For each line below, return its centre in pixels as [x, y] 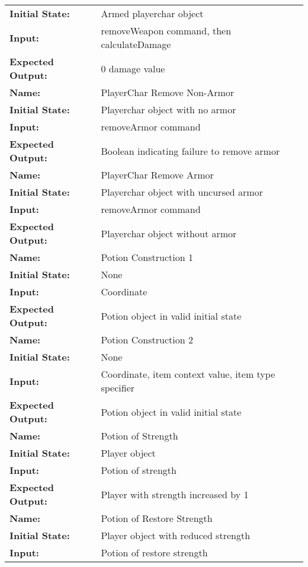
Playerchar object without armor [169, 233]
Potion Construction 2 [147, 340]
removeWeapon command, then [166, 31]
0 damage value [133, 68]
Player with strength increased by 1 [175, 494]
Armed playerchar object [152, 13]
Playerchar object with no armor [169, 109]
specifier [118, 388]
